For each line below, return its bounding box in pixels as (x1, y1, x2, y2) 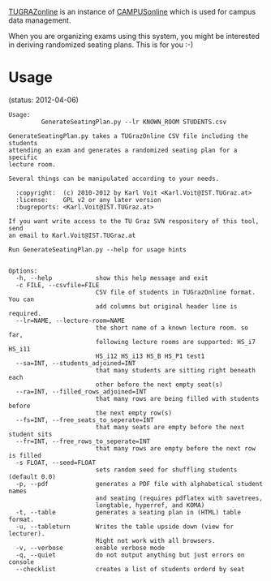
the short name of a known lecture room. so (95, 324, 249, 332)
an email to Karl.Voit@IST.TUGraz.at (8, 231, 136, 239)
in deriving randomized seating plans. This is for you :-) (8, 40, 194, 49)
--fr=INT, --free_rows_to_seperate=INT (15, 437, 151, 445)
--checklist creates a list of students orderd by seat (15, 565, 245, 573)
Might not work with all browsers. (95, 536, 217, 544)
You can (8, 295, 35, 303)
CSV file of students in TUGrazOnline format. (95, 288, 256, 296)
